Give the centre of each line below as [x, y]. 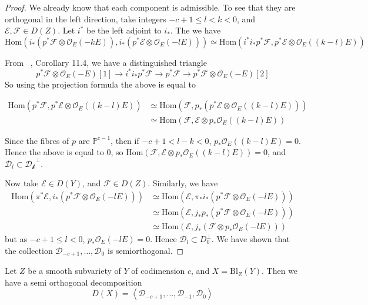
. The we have [195, 30]
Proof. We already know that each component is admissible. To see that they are [150, 7]
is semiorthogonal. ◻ [145, 250]
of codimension [158, 271]
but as [16, 239]
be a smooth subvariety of [74, 271]
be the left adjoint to [124, 30]
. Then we [280, 271]
